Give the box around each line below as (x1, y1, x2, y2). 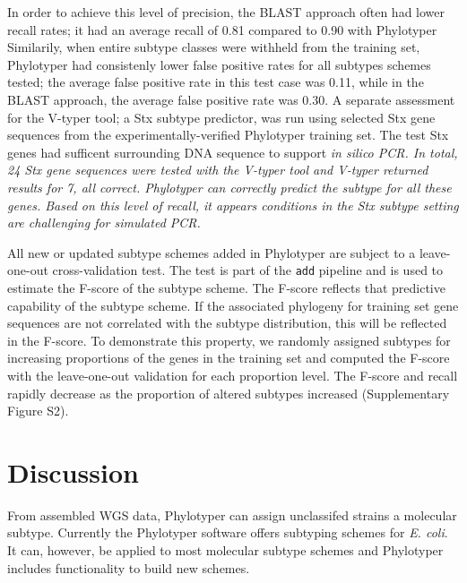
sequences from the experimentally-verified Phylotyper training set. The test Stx (7, 125, 449, 144)
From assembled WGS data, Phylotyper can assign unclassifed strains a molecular (7, 505, 457, 524)
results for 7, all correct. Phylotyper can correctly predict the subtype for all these (7, 177, 452, 196)
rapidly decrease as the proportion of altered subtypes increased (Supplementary (7, 383, 450, 402)
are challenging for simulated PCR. (7, 213, 201, 232)
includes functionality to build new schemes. (7, 558, 250, 577)
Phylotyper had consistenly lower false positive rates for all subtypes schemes (7, 55, 431, 73)
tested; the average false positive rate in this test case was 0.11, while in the (7, 73, 424, 91)
